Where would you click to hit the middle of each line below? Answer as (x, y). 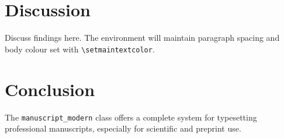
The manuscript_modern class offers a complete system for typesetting (131, 117)
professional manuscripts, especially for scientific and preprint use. (123, 128)
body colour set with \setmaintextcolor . (80, 49)
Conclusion (50, 89)
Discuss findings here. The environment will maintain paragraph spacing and (142, 38)
